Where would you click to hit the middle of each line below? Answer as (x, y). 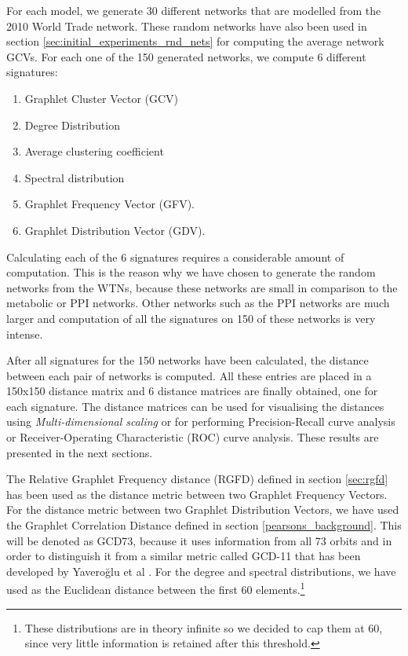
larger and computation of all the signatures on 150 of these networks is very (191, 318)
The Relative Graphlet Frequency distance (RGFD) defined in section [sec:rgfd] (197, 479)
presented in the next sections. (80, 452)
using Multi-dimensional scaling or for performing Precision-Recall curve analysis (201, 421)
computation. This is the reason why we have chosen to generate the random (191, 272)
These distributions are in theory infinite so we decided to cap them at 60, (204, 627)
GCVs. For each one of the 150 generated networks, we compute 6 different (186, 56)
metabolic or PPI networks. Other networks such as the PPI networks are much (198, 303)
